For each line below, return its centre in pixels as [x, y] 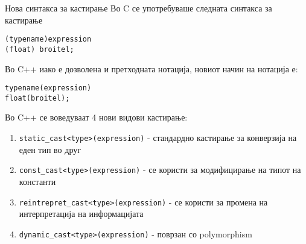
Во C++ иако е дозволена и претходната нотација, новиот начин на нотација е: [151, 68]
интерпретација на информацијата [81, 214]
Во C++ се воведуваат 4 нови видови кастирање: [96, 117]
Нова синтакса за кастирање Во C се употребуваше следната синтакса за [139, 8]
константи [37, 181]
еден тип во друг [50, 149]
